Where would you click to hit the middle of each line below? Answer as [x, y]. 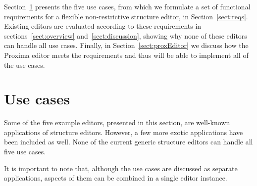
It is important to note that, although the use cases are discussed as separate [121, 168]
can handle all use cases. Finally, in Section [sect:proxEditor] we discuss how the [126, 45]
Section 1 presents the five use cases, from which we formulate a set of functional [127, 6]
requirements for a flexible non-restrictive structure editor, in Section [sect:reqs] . [126, 16]
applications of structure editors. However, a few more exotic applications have [124, 132]
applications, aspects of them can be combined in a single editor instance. [116, 178]
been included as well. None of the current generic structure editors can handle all [128, 142]
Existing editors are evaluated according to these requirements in [103, 26]
